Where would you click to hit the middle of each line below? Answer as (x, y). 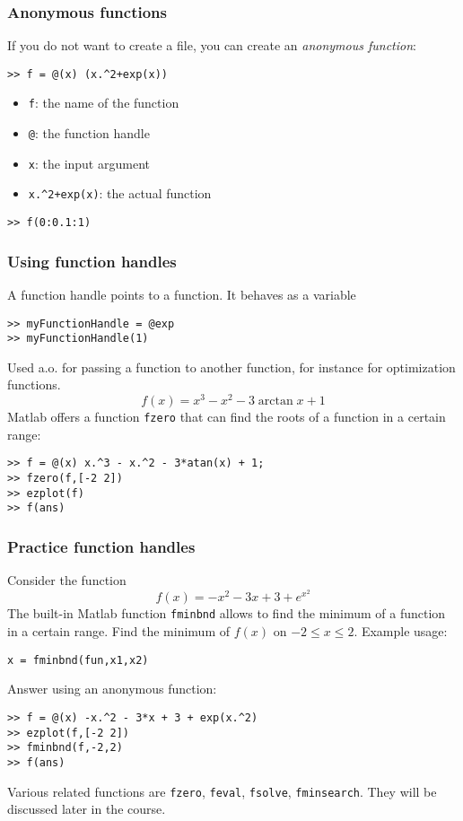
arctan (275, 402)
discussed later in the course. (87, 809)
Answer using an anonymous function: (112, 689)
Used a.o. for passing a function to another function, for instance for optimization (231, 367)
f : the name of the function (104, 103)
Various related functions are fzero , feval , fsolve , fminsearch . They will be (222, 791)
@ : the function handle (89, 133)
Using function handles (92, 261)
